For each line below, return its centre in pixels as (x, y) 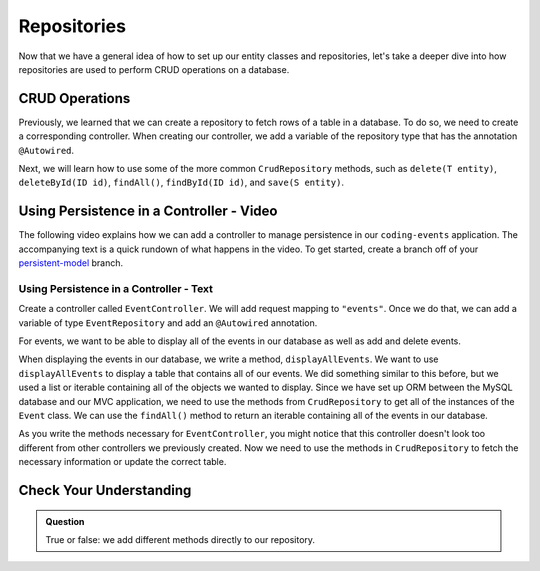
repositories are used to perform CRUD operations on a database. (154, 69)
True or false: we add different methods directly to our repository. (180, 539)
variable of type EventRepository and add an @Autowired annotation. (168, 322)
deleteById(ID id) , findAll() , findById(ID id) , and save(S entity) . (181, 182)
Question (65, 521)
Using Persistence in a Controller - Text (116, 288)
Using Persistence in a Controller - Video (148, 211)
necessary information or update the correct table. (122, 462)
